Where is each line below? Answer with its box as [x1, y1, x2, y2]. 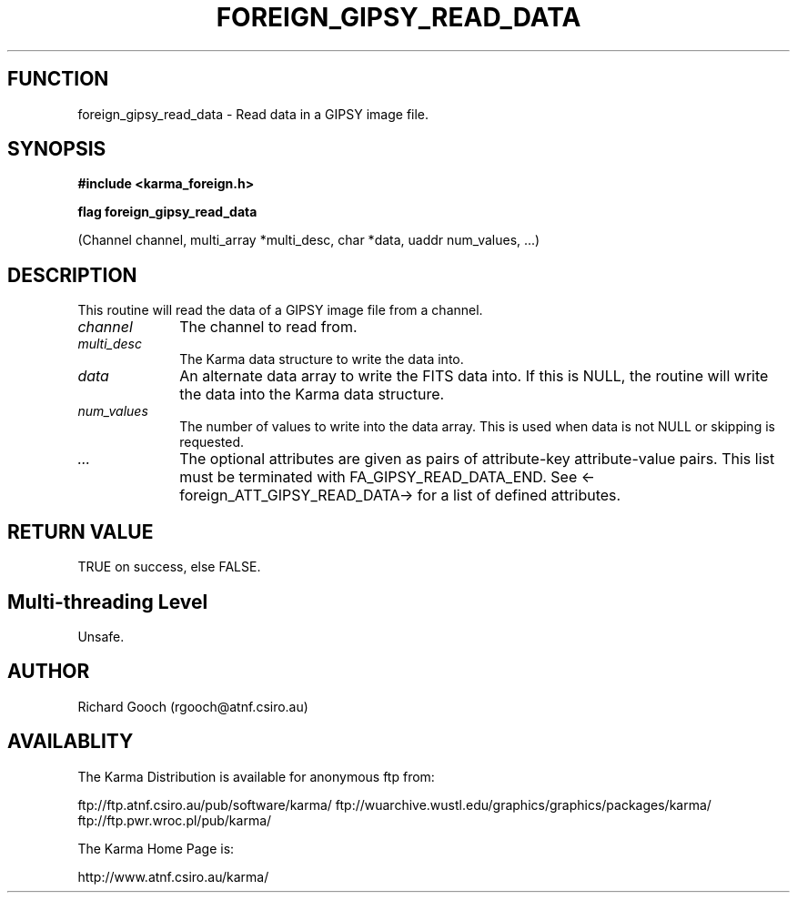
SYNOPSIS [7, 137, 106, 161]
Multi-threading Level [7, 590, 208, 613]
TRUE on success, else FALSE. [77, 559, 261, 575]
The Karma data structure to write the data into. [179, 351, 464, 368]
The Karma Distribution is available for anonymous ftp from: [77, 768, 435, 784]
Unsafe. [77, 628, 125, 644]
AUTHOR [7, 660, 90, 683]
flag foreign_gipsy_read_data [77, 204, 257, 220]
